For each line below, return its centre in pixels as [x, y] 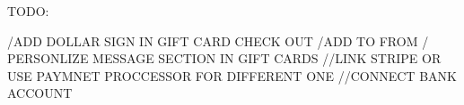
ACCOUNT [40, 93]
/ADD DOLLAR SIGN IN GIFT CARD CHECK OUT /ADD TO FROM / [218, 40]
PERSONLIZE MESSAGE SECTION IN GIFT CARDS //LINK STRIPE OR [224, 58]
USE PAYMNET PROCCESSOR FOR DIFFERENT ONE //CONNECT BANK [232, 75]
